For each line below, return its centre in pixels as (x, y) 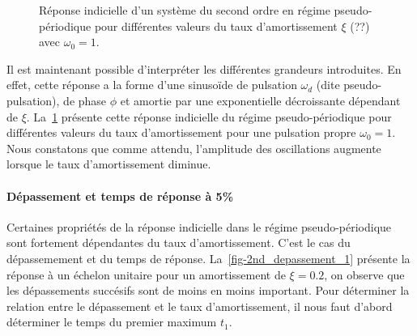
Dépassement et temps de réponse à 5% (120, 196)
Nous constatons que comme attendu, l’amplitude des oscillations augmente (194, 148)
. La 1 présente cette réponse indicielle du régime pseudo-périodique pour (209, 116)
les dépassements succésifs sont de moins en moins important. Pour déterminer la (208, 290)
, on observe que (364, 274)
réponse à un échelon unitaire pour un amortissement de (146, 274)
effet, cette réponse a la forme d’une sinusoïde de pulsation (152, 85)
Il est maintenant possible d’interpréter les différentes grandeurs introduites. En (204, 68)
